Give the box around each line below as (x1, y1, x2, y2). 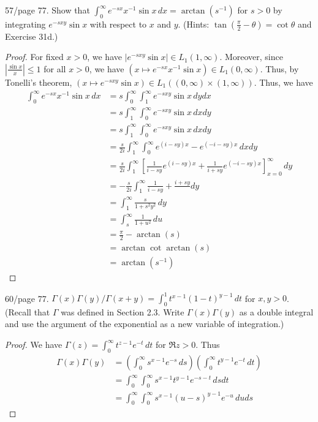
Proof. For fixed (5, 50, 64, 63)
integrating (5, 17, 46, 30)
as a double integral (239, 305, 314, 318)
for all (44, 62, 66, 75)
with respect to (89, 17, 147, 30)
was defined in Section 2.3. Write (61, 305, 184, 318)
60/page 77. (5, 292, 49, 304)
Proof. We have (5, 338, 62, 351)
